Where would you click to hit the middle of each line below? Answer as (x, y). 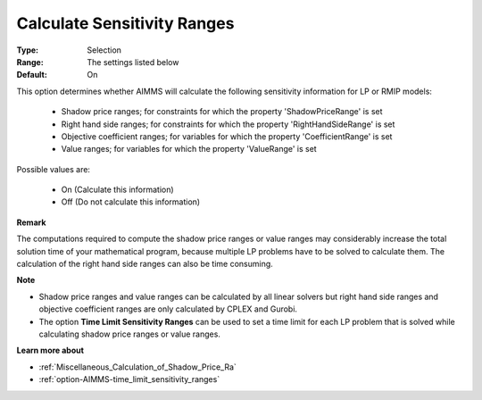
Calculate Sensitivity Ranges (125, 23)
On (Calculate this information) (117, 190)
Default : (32, 75)
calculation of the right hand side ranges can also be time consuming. (145, 264)
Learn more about (50, 350)
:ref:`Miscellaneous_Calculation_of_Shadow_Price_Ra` (137, 367)
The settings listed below (133, 62)
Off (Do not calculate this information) (131, 202)
